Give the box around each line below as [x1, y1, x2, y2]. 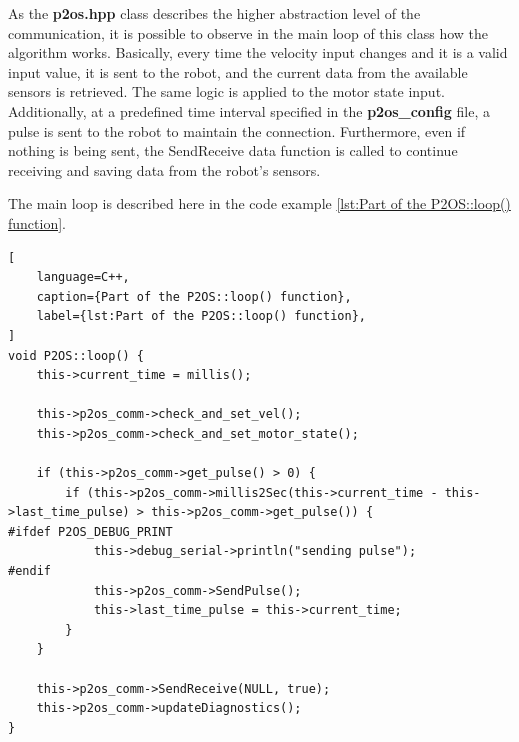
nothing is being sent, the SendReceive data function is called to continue [8, 140, 458, 161]
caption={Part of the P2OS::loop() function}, [36, 289, 352, 304]
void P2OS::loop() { [8, 348, 145, 363]
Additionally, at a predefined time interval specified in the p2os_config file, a [8, 100, 490, 121]
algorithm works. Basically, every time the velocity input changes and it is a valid [8, 42, 508, 63]
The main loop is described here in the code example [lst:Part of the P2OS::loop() [8, 193, 511, 214]
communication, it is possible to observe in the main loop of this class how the [8, 22, 489, 43]
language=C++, [36, 270, 130, 285]
